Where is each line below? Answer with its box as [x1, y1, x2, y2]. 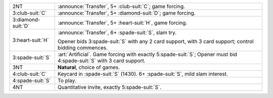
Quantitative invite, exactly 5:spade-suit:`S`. [57, 84, 162, 90]
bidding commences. [57, 44, 108, 51]
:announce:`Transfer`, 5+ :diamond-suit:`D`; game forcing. [57, 10, 196, 16]
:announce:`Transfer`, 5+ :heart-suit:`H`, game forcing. [57, 19, 188, 26]
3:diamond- [12, 16, 40, 23]
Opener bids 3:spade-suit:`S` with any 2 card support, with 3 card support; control [57, 38, 254, 45]
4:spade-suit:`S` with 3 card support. [57, 57, 146, 64]
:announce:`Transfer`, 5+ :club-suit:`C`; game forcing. [57, 3, 186, 10]
